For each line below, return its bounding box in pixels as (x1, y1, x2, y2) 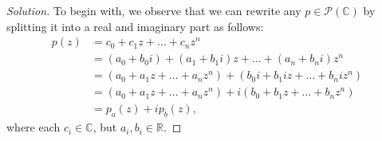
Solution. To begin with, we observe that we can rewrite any (6, 2, 301, 18)
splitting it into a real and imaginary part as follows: (6, 18, 264, 34)
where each (6, 119, 61, 135)
